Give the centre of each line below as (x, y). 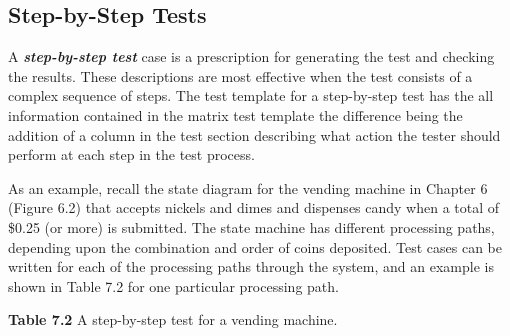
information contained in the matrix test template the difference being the (235, 114)
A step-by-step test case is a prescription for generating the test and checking (251, 56)
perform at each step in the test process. (131, 154)
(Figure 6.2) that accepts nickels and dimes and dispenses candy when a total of (254, 207)
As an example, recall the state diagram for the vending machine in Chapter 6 (248, 187)
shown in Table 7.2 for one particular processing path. (173, 285)
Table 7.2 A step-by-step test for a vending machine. (173, 319)
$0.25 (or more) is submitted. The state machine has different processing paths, (251, 226)
